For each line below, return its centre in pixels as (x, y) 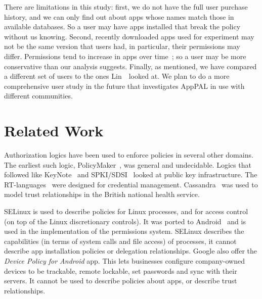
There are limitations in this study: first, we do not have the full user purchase (126, 7)
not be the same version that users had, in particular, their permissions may (122, 46)
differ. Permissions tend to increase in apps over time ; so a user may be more (125, 56)
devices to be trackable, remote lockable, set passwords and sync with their (121, 270)
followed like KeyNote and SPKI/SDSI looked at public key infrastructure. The (131, 175)
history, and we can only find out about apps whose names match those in (119, 16)
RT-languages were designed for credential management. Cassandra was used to (131, 184)
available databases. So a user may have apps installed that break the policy (122, 27)
